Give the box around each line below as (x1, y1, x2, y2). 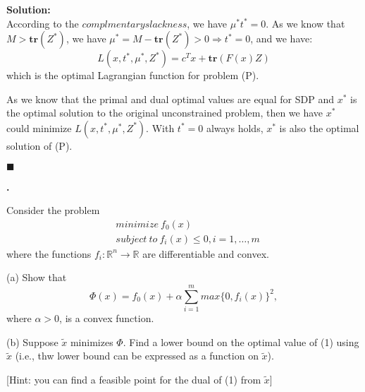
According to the (6, 16, 79, 30)
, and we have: (250, 31, 313, 46)
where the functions (6, 246, 92, 261)
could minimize (6, 120, 72, 135)
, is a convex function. (59, 311, 154, 326)
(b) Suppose (6, 334, 58, 349)
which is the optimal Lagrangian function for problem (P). (6, 68, 259, 83)
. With (146, 120, 175, 135)
